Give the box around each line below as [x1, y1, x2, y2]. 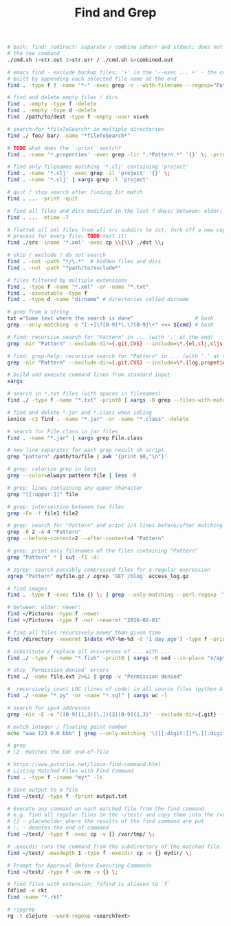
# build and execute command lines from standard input [7, 371, 170, 378]
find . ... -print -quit [7, 195, 78, 202]
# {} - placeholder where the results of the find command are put [7, 818, 205, 825]
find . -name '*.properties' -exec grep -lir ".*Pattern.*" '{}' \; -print [7, 151, 229, 158]
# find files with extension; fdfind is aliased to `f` [7, 881, 170, 888]
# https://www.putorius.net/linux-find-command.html [7, 761, 162, 768]
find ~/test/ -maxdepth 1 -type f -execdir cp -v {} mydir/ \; [7, 850, 192, 856]
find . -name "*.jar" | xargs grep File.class [7, 434, 143, 442]
